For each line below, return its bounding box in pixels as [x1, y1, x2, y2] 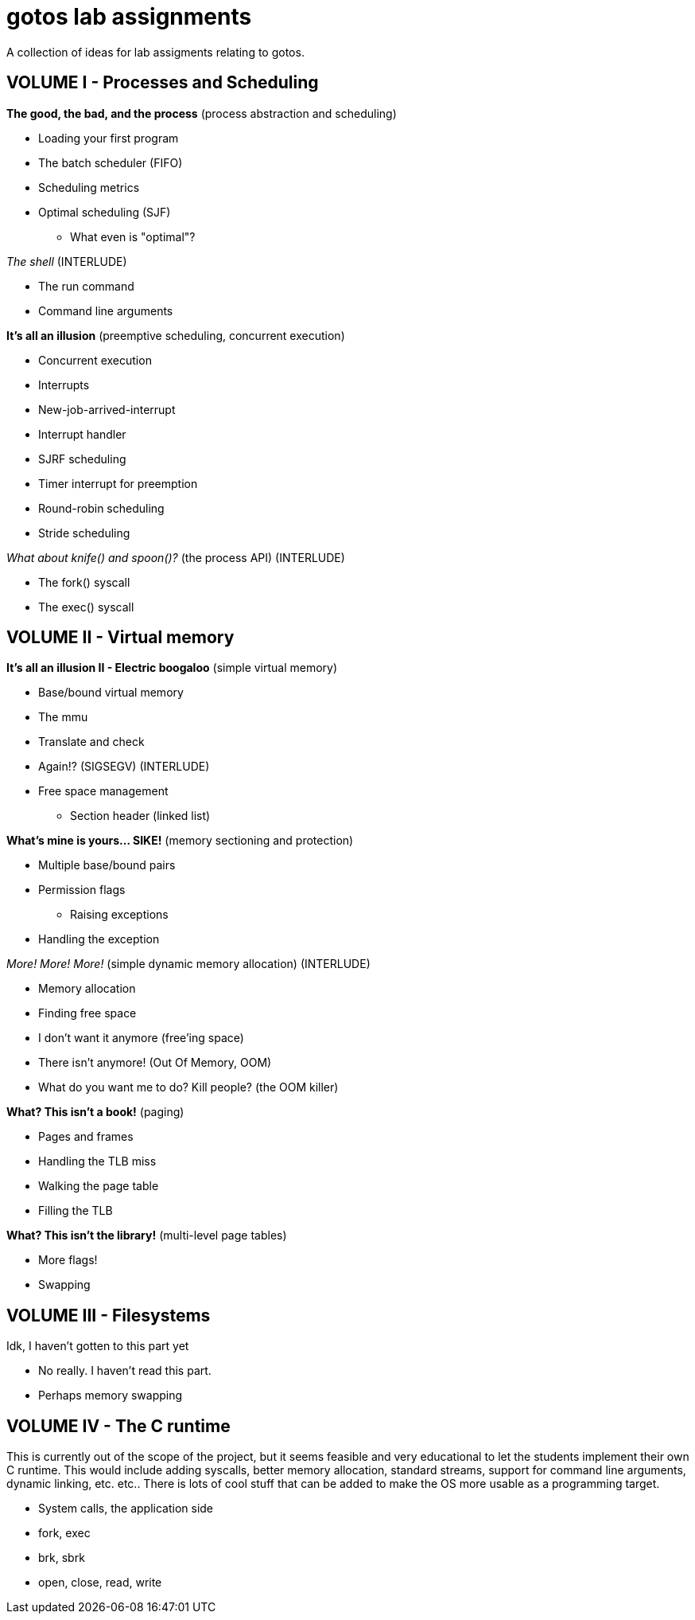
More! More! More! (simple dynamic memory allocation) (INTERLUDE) [6, 957, 371, 971]
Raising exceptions [70, 908, 169, 922]
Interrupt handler [38, 427, 126, 441]
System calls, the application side [38, 1501, 214, 1516]
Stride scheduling [38, 525, 130, 540]
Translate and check [38, 735, 145, 749]
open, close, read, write [38, 1575, 162, 1590]
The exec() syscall [38, 599, 134, 614]
